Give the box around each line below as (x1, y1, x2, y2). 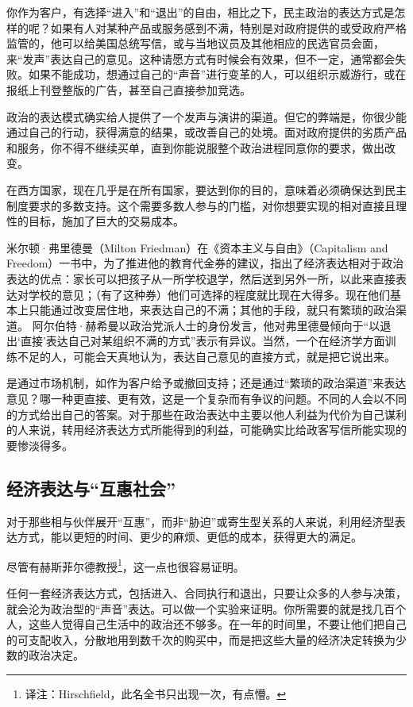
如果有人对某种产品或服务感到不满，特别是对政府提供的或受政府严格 (50, 19, 407, 36)
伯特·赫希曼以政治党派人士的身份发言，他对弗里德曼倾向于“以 (54, 317, 380, 333)
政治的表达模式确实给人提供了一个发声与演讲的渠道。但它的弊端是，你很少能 (6, 108, 407, 125)
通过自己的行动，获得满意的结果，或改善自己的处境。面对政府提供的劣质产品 (6, 124, 407, 140)
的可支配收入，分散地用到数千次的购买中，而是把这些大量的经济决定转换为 (6, 631, 396, 647)
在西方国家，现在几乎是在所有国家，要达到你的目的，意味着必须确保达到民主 (6, 181, 407, 198)
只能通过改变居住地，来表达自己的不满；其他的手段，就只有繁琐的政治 (28, 302, 396, 318)
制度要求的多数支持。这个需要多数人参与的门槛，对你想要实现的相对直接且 (6, 197, 396, 213)
